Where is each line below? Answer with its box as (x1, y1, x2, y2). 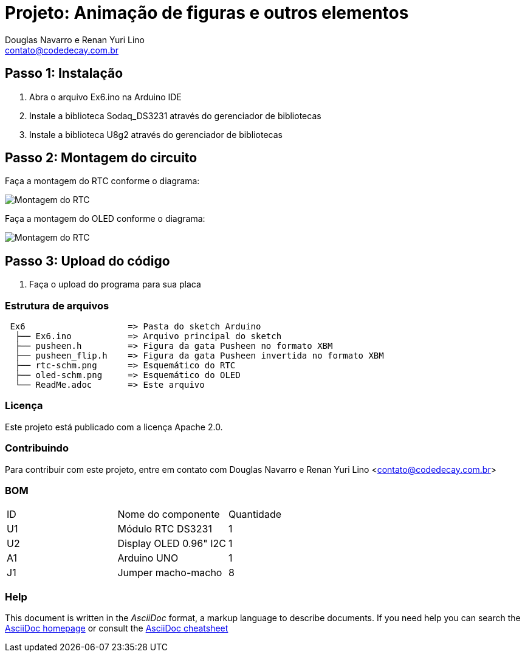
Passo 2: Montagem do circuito (5, 150, 197, 166)
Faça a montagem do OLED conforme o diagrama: (5, 213, 205, 224)
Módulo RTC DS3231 (117, 523, 212, 535)
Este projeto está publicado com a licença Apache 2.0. (5, 421, 223, 432)
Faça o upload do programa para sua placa (29, 279, 201, 290)
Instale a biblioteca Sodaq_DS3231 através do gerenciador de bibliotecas (29, 110, 321, 121)
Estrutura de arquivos (5, 299, 109, 312)
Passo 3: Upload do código (5, 253, 170, 269)
